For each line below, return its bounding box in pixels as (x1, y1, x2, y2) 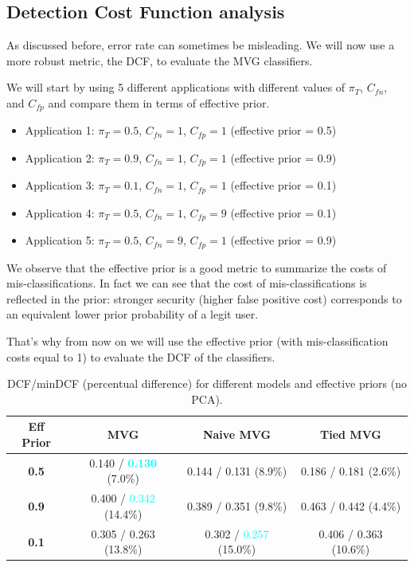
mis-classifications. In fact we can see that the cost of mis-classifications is (6, 275, 367, 291)
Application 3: (25, 177, 95, 194)
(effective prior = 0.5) (230, 122, 337, 139)
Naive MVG (202, 426, 271, 443)
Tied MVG (320, 426, 382, 443)
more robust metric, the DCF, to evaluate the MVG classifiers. (6, 52, 313, 68)
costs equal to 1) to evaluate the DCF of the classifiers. (6, 348, 275, 365)
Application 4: (25, 204, 95, 221)
